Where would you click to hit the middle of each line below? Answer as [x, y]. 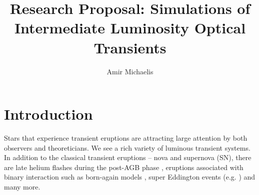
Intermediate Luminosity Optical [130, 28]
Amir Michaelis [130, 71]
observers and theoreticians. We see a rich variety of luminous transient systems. [127, 147]
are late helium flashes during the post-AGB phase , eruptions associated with [124, 167]
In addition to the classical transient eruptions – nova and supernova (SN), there [128, 157]
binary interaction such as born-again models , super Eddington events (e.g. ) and [130, 177]
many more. [22, 187]
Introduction [48, 114]
